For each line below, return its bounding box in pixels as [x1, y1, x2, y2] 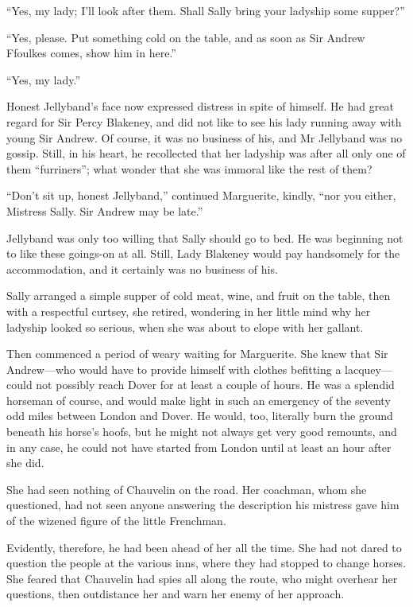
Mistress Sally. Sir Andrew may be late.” [6, 202, 203, 219]
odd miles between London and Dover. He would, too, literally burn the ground [6, 407, 393, 424]
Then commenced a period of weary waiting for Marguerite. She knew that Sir [6, 345, 388, 362]
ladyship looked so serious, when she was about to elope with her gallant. [6, 318, 364, 335]
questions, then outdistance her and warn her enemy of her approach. [6, 586, 345, 602]
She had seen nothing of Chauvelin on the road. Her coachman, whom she [6, 481, 367, 497]
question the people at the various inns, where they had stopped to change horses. [6, 554, 407, 571]
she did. [6, 454, 44, 471]
